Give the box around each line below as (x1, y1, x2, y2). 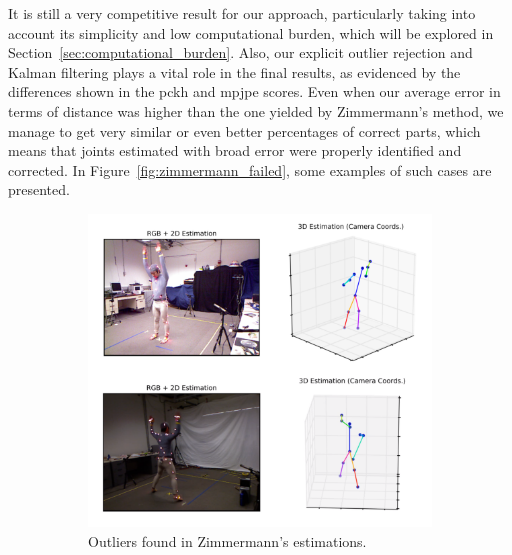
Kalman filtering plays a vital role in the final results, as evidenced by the (8, 61, 461, 82)
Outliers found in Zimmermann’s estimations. (88, 530, 367, 551)
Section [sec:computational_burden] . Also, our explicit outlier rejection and (8, 42, 473, 63)
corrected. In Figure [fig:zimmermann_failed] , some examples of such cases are (8, 159, 492, 180)
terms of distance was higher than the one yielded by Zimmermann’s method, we (8, 100, 504, 121)
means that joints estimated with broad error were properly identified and (8, 140, 462, 161)
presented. (8, 179, 70, 200)
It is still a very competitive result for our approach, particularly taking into (8, 3, 476, 23)
